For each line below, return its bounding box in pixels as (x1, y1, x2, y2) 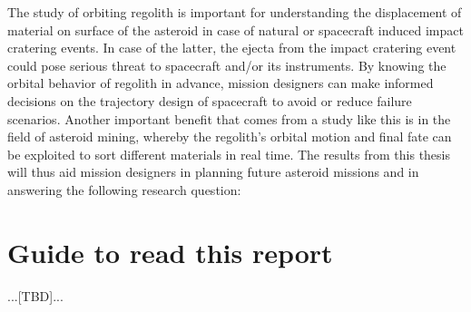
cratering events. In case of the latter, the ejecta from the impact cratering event (7, 38, 456, 57)
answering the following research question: (7, 180, 241, 199)
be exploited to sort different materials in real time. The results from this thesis (7, 144, 451, 163)
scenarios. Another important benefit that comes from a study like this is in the (7, 109, 451, 128)
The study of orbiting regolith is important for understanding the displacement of (7, 3, 462, 21)
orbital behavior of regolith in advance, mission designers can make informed (7, 73, 434, 93)
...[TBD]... (7, 286, 64, 305)
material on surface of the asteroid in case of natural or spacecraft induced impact (7, 20, 464, 39)
